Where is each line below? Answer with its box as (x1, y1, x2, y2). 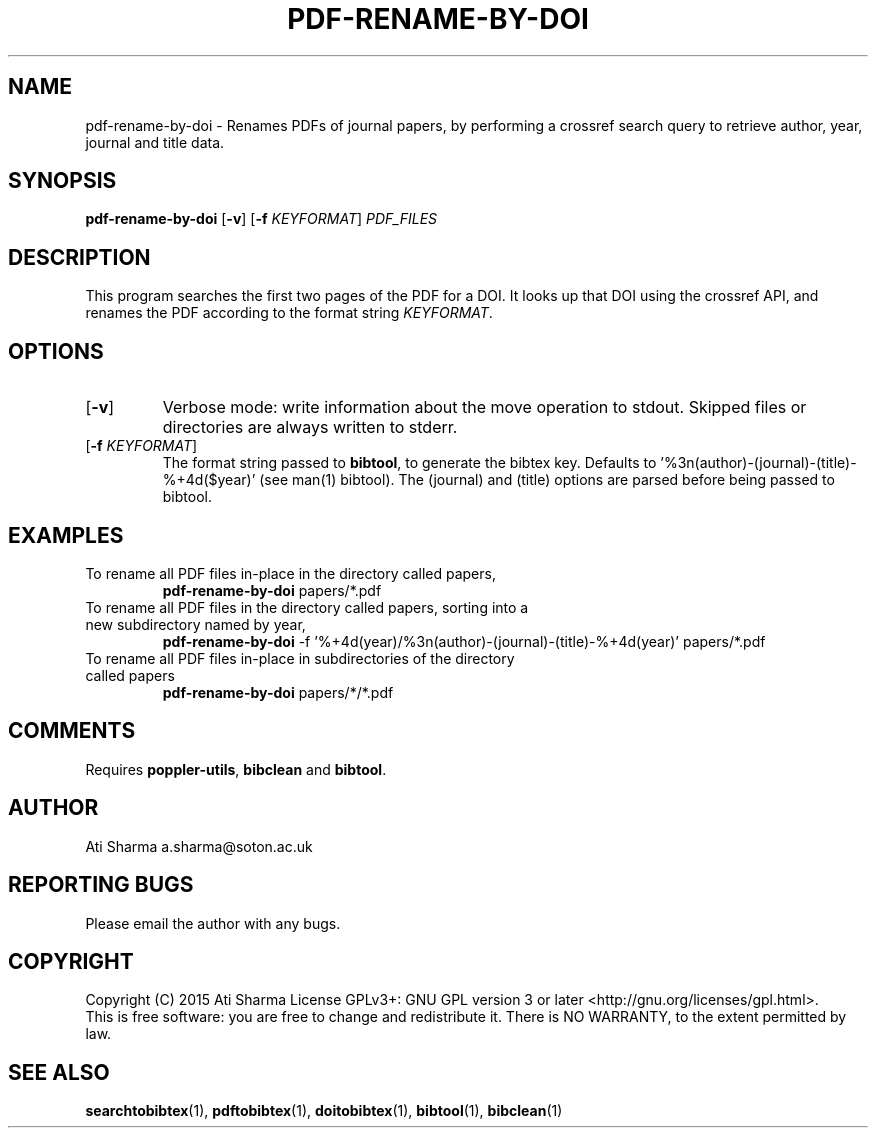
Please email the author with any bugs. (85, 914, 341, 932)
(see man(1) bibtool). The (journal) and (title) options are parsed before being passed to (259, 471, 835, 489)
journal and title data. (85, 133, 225, 151)
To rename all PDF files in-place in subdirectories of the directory (85, 649, 515, 667)
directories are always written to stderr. (162, 417, 458, 438)
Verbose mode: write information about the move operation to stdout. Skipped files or (162, 397, 807, 418)
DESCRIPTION (8, 244, 151, 270)
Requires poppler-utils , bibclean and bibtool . (85, 760, 387, 778)
